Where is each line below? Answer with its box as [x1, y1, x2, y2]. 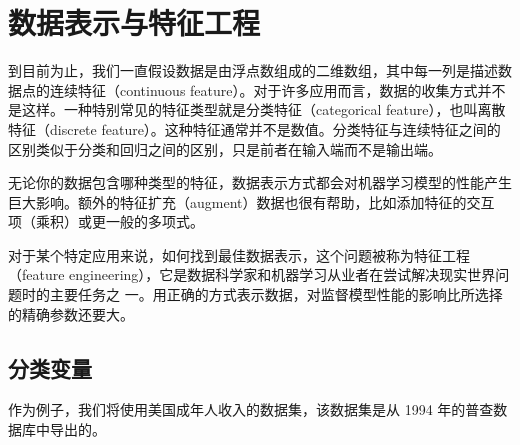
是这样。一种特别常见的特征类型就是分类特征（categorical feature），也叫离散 [8, 99, 506, 120]
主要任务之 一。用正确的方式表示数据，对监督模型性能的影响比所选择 [49, 284, 503, 305]
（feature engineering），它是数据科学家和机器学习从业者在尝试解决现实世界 [8, 264, 496, 285]
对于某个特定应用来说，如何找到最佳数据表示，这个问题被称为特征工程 [8, 244, 470, 265]
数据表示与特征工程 [8, 2, 261, 43]
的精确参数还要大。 [8, 303, 134, 324]
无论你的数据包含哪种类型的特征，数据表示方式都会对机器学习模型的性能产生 [8, 172, 512, 193]
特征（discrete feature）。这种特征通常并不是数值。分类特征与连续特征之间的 [8, 118, 501, 139]
